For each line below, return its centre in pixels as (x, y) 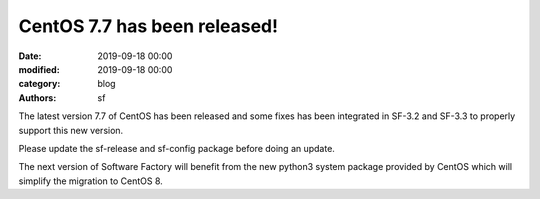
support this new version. (71, 130)
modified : (39, 69)
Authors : (37, 97)
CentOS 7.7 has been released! (148, 26)
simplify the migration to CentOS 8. (91, 181)
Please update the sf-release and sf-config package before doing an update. (176, 148)
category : (39, 84)
